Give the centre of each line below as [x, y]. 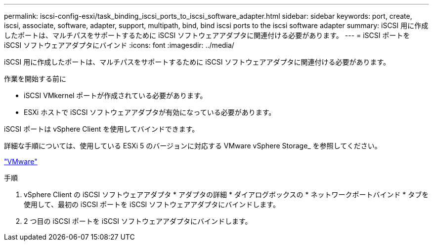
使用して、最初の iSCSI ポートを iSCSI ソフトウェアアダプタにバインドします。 [152, 204]
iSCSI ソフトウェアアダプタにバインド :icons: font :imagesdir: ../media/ [119, 45]
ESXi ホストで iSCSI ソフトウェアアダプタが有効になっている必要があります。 [150, 112]
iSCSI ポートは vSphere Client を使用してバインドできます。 [102, 129]
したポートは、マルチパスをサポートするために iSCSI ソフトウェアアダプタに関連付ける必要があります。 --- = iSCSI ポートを [207, 35]
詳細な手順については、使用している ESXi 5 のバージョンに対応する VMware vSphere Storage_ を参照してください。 [193, 146]
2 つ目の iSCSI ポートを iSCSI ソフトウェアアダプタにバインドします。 [138, 221]
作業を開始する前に [35, 79]
